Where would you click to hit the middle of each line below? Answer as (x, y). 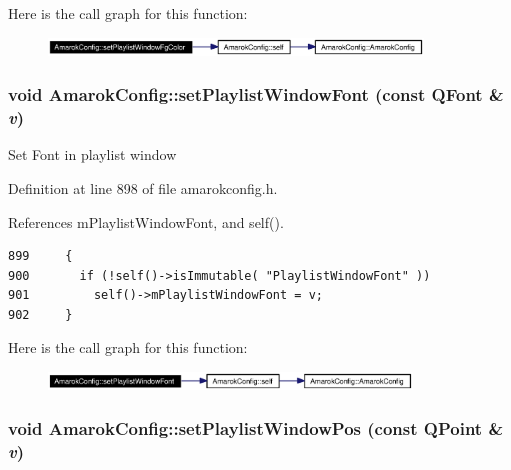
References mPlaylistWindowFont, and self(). (146, 221)
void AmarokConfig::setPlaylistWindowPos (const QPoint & (256, 428)
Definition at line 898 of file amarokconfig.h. (143, 187)
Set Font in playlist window (92, 154)
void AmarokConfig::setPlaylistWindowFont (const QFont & (256, 94)
